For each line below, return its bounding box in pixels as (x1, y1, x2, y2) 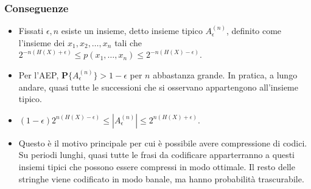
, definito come (226, 24, 282, 37)
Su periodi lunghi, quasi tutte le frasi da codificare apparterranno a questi (18, 148, 295, 161)
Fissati (18, 24, 44, 37)
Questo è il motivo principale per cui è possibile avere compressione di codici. (18, 136, 307, 149)
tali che (114, 36, 142, 49)
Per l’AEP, (18, 69, 59, 81)
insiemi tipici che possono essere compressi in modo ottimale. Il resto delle (18, 160, 295, 173)
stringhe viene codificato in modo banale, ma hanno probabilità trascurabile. (18, 172, 304, 185)
